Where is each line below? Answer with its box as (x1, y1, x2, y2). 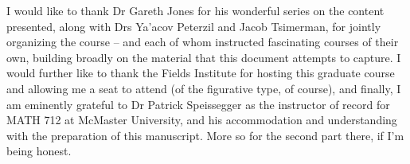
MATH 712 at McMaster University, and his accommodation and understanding (6, 111, 397, 128)
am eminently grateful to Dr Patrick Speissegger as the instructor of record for (6, 96, 390, 112)
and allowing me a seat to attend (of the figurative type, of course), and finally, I (6, 80, 401, 96)
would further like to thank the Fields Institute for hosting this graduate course (6, 64, 395, 81)
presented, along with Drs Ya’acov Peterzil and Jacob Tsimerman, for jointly (6, 18, 381, 34)
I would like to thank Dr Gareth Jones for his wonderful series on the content (6, 2, 385, 18)
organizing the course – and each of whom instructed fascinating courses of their (6, 33, 399, 50)
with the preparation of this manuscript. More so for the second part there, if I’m (6, 127, 404, 143)
